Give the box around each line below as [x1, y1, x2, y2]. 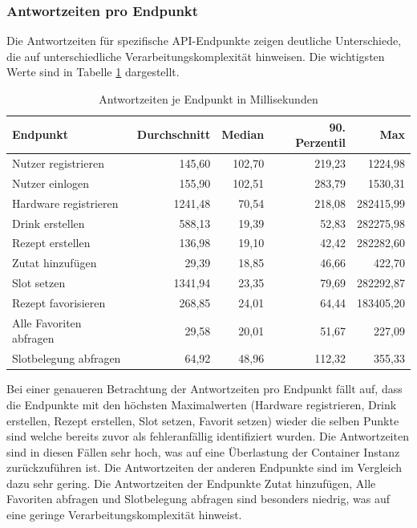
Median [221, 126, 265, 143]
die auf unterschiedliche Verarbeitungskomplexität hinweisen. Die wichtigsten [6, 47, 385, 64]
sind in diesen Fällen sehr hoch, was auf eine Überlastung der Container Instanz [6, 443, 400, 460]
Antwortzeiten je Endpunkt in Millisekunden [99, 91, 318, 107]
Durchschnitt [136, 126, 211, 143]
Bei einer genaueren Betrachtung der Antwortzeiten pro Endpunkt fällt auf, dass [6, 380, 403, 397]
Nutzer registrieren [12, 155, 104, 172]
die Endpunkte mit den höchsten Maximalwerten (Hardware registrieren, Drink [6, 396, 397, 412]
